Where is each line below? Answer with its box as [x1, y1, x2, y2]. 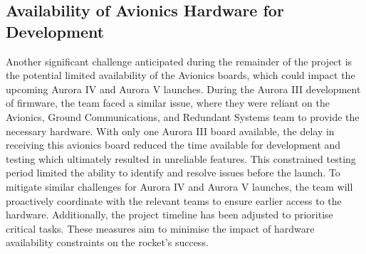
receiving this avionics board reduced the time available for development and [6, 137, 341, 152]
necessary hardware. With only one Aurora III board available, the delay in [6, 123, 335, 138]
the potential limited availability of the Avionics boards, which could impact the [6, 68, 355, 83]
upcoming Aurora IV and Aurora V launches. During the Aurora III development [6, 81, 361, 96]
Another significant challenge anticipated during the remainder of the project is [6, 53, 352, 68]
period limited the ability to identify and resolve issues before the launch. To [6, 165, 340, 180]
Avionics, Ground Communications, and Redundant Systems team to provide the [6, 109, 360, 124]
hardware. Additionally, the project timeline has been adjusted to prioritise [6, 207, 333, 222]
